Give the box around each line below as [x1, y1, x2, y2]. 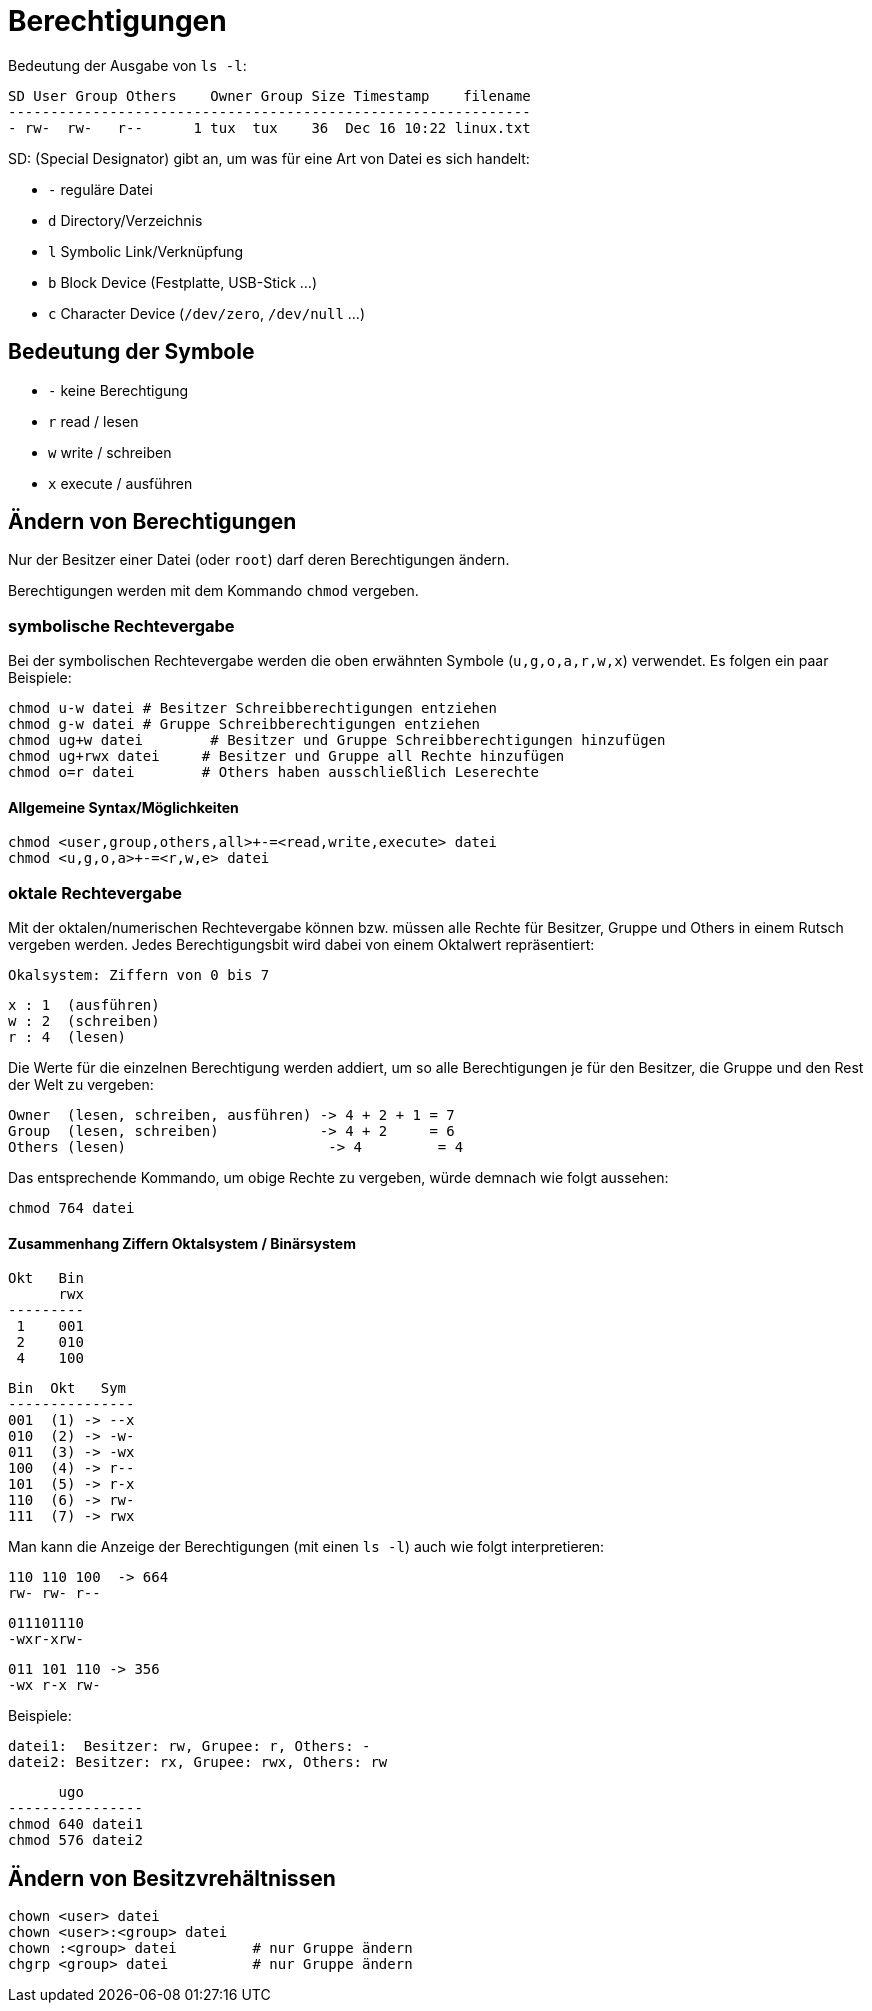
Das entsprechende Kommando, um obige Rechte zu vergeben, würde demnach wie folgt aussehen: [8, 1169, 669, 1187]
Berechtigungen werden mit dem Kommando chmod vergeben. [8, 582, 419, 600]
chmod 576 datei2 [8, 1832, 143, 1849]
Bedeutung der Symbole [8, 339, 255, 365]
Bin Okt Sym [8, 1380, 127, 1397]
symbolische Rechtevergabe [8, 615, 235, 636]
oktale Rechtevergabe [8, 882, 182, 903]
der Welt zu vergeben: [8, 1076, 154, 1094]
